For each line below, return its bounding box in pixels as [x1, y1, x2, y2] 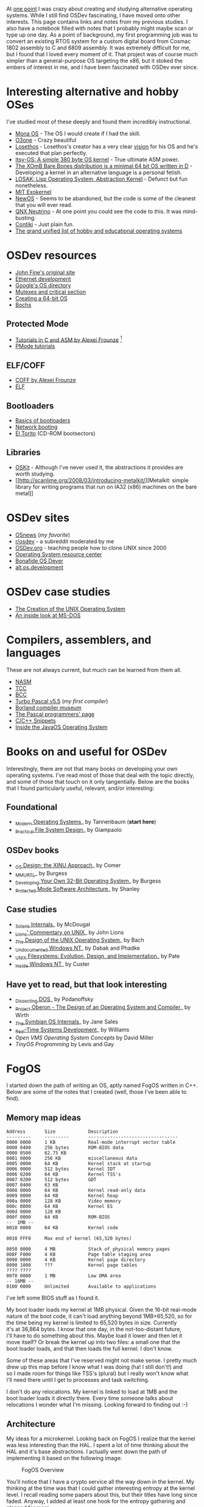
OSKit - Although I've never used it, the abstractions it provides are [15, 463, 184, 471]
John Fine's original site [15, 269, 76, 276]
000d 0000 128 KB [6, 1209, 62, 1215]
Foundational [6, 802, 58, 812]
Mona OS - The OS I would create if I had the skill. [15, 129, 141, 137]
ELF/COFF [6, 360, 46, 370]
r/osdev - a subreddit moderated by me [15, 537, 114, 545]
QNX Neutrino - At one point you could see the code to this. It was [15, 208, 181, 215]
